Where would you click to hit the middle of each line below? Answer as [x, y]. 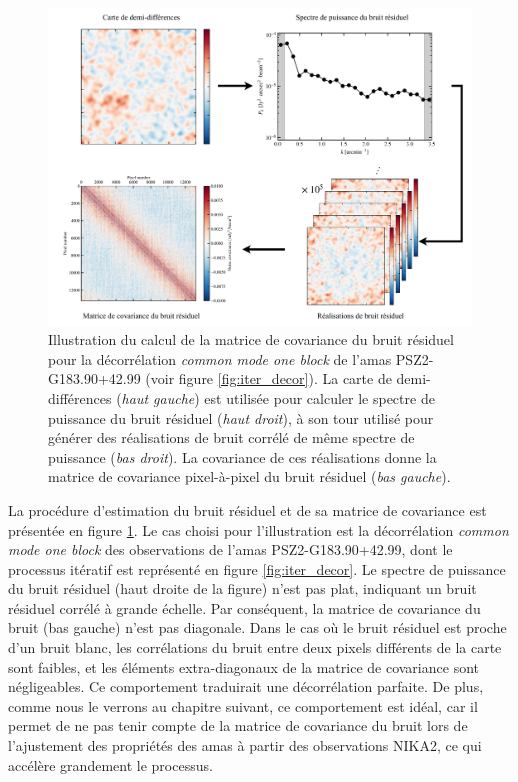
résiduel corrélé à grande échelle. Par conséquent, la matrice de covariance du [244, 607]
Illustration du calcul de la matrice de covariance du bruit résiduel [251, 339]
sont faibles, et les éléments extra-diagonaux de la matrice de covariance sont [243, 666]
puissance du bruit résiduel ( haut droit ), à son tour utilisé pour [241, 417]
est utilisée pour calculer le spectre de [319, 397]
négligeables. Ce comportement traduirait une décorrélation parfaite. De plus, [246, 686]
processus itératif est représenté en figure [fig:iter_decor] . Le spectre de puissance [257, 568]
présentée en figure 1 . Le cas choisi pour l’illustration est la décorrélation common [258, 529]
